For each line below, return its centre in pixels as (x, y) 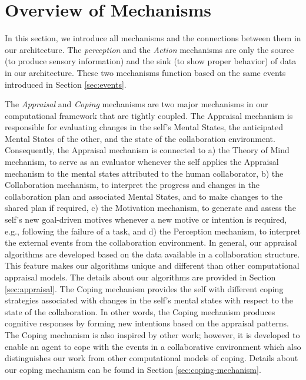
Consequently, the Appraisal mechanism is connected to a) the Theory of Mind (147, 150)
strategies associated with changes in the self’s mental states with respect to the (149, 300)
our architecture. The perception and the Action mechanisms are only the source (149, 49)
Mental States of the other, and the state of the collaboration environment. (140, 138)
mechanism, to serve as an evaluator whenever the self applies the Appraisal (142, 162)
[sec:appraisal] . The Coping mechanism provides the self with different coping (144, 288)
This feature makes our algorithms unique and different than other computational (152, 265)
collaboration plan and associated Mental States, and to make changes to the (144, 196)
